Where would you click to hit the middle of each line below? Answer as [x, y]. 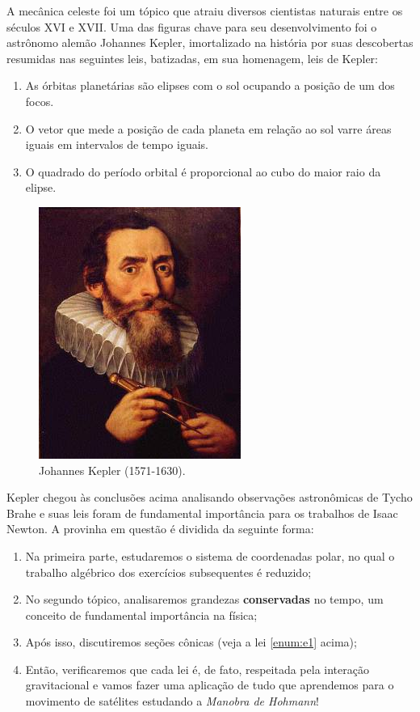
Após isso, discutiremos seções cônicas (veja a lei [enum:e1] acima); [191, 642]
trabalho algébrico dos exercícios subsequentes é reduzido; [168, 572]
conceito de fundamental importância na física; [141, 615]
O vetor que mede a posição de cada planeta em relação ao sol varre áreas [208, 128]
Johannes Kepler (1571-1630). [112, 470]
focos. [40, 101]
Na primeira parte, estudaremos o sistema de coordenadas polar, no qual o [210, 555]
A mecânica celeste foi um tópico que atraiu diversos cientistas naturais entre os [205, 11]
